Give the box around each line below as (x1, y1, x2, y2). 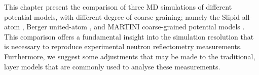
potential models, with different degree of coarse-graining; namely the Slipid (4, 11, 240, 22)
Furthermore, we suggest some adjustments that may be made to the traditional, (4, 51, 255, 61)
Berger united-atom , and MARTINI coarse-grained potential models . (26, 21, 245, 32)
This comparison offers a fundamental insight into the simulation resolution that (4, 31, 254, 42)
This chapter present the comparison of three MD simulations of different (4, 2, 232, 12)
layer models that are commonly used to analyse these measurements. (4, 61, 220, 71)
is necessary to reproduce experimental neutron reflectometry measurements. (4, 41, 242, 52)
